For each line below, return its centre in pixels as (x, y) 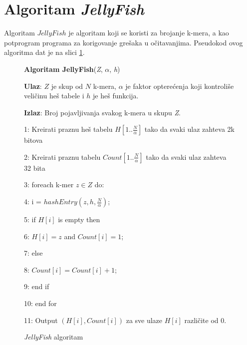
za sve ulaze (144, 320)
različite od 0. (205, 320)
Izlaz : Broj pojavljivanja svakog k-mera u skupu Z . (103, 112)
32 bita (35, 168)
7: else (33, 253)
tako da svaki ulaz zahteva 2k (189, 129)
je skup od (67, 86)
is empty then (79, 219)
